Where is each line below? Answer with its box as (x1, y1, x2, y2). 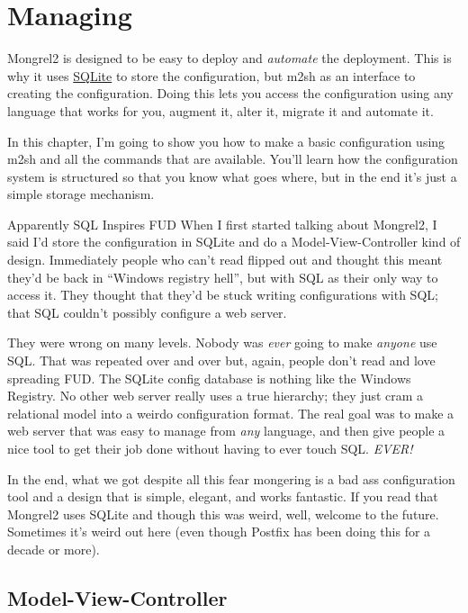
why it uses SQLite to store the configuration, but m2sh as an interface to (7, 66, 416, 85)
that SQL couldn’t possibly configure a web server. (7, 302, 287, 321)
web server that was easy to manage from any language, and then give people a (7, 421, 445, 440)
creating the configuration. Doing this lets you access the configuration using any (7, 84, 454, 103)
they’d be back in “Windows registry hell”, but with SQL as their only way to (7, 267, 438, 286)
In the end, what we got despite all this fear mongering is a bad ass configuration (7, 469, 455, 488)
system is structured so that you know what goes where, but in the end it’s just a (7, 167, 457, 185)
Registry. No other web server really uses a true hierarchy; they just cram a (7, 386, 424, 405)
